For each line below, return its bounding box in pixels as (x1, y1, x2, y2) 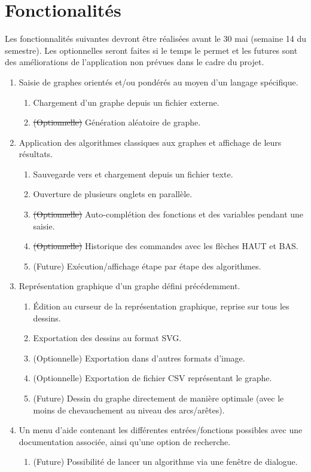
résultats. (19, 148, 53, 160)
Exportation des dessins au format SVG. (33, 332, 182, 344)
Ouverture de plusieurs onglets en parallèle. (33, 188, 193, 200)
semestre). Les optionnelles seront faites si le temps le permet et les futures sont (5, 44, 298, 56)
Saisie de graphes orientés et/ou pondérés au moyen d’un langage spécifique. (19, 75, 298, 88)
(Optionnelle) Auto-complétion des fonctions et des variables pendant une (33, 208, 304, 220)
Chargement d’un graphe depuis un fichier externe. (33, 96, 219, 108)
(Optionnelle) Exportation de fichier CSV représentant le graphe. (33, 372, 272, 384)
